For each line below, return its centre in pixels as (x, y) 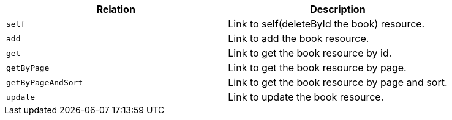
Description (338, 9)
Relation (116, 9)
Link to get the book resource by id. (310, 53)
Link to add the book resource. (299, 38)
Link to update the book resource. (306, 97)
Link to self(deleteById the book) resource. (326, 24)
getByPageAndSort (45, 82)
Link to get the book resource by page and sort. (338, 82)
